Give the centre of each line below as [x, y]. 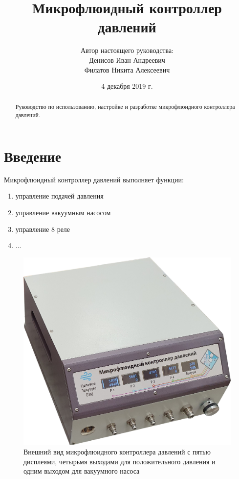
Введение [33, 156]
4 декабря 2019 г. [127, 86]
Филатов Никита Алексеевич [127, 69]
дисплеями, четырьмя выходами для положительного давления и [119, 461]
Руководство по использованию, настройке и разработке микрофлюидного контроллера [125, 107]
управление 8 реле [43, 229]
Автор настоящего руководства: [127, 50]
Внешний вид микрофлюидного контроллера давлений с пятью [117, 452]
